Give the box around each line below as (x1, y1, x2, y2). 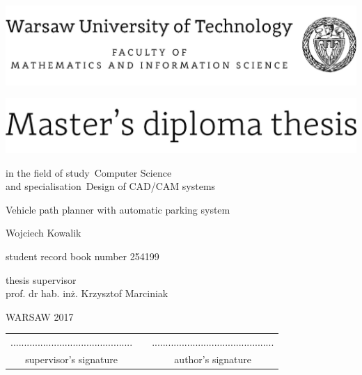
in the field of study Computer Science (6, 165, 172, 179)
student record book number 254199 (6, 248, 159, 263)
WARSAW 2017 (6, 309, 74, 324)
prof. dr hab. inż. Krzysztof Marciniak (6, 286, 168, 301)
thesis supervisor (6, 272, 77, 287)
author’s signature (174, 351, 252, 366)
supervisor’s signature (25, 351, 118, 366)
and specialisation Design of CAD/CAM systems (6, 179, 216, 193)
